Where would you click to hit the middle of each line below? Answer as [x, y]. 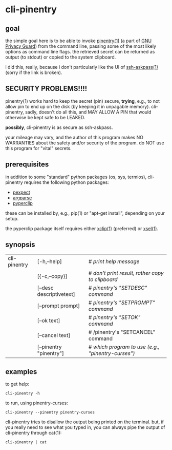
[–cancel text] [54, 335]
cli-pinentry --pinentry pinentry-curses [50, 413]
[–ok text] [49, 321]
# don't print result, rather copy [126, 273]
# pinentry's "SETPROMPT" [122, 303]
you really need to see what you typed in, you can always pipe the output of [85, 427]
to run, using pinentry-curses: [37, 403]
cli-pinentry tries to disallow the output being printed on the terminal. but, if [84, 422]
